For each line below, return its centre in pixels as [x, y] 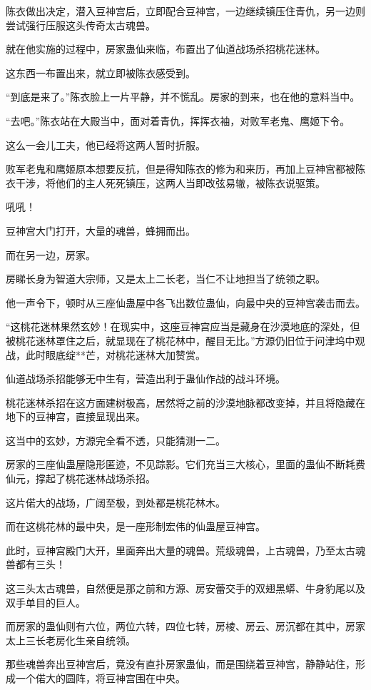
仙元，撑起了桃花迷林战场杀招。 [81, 478]
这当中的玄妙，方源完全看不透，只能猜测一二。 [116, 440]
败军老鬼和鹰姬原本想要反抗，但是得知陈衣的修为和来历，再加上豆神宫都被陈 [185, 169]
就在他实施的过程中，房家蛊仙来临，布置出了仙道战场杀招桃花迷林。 [166, 49]
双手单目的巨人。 [46, 602]
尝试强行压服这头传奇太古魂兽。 [81, 25]
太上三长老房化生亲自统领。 [71, 640]
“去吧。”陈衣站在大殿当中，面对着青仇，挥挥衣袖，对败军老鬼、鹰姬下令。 [178, 120]
